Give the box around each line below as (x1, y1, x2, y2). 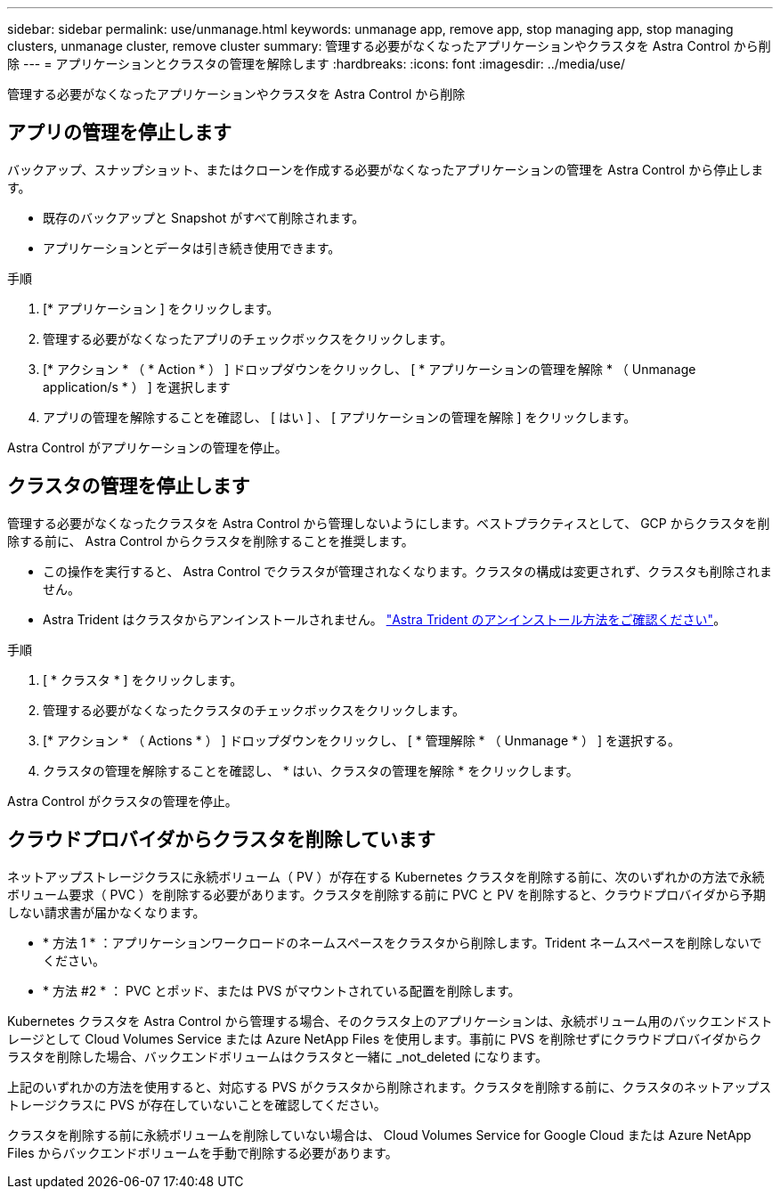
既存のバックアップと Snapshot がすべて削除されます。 (43, 209, 365, 225)
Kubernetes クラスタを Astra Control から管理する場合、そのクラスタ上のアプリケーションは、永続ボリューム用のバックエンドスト (7, 1013, 773, 1029)
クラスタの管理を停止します (7, 475, 250, 498)
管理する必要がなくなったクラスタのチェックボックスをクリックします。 (43, 702, 465, 718)
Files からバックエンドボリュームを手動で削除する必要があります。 (7, 1144, 398, 1160)
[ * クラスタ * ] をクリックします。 (43, 671, 243, 687)
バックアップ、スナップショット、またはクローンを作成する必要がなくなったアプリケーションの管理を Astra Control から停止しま (7, 161, 764, 177)
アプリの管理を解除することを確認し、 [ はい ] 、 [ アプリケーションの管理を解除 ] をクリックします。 (43, 409, 637, 425)
